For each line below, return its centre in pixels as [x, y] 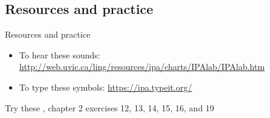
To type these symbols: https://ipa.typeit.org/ [106, 87]
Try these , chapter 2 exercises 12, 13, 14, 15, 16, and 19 [110, 107]
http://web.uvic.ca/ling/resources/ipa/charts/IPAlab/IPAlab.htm [142, 67]
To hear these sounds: [60, 54]
